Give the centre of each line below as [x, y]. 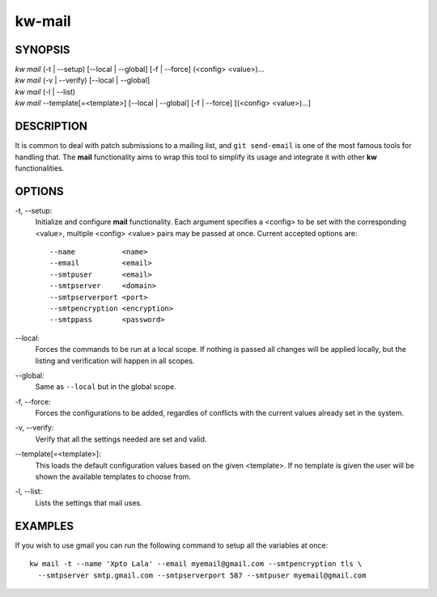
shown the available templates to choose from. [113, 476]
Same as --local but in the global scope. [106, 387]
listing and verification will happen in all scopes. [115, 361]
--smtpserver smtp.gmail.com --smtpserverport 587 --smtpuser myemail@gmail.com [202, 575]
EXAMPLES [45, 526]
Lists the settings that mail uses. [89, 502]
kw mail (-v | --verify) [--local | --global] [83, 80]
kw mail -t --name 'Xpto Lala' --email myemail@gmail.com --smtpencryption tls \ [196, 564]
